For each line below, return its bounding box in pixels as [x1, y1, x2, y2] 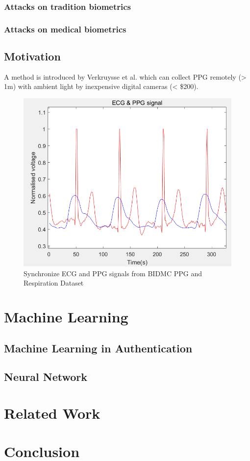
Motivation [4, 49, 61, 64]
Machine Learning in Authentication [4, 340, 193, 355]
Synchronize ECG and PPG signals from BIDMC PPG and [24, 268, 202, 278]
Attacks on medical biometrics [4, 23, 126, 35]
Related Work [4, 403, 100, 423]
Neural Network [4, 369, 88, 384]
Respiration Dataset [24, 278, 84, 288]
